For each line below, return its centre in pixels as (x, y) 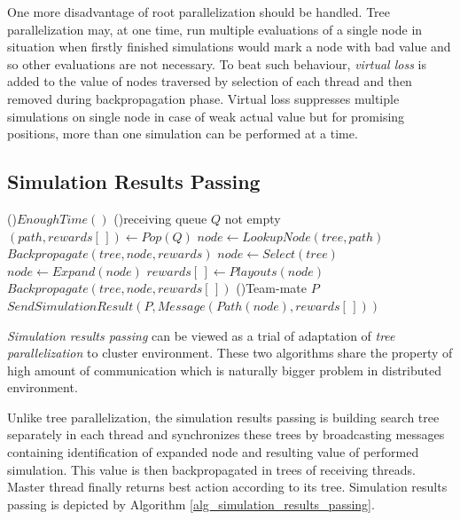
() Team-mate (271, 288)
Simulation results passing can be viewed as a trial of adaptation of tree (201, 335)
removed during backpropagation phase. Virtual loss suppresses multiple (203, 98)
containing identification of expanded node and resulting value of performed (213, 452)
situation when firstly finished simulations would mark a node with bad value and (229, 47)
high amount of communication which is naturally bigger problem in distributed (224, 370)
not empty (253, 218)
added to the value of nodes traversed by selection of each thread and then (210, 81)
